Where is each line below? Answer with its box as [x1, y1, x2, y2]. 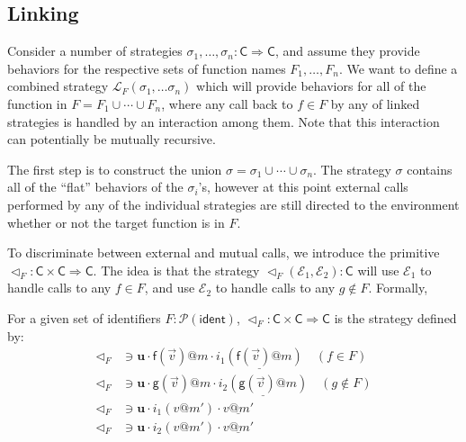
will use [357, 260, 399, 279]
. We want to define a [338, 59, 458, 77]
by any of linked [330, 94, 420, 113]
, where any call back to [161, 94, 293, 113]
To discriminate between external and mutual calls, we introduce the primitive [7, 243, 440, 262]
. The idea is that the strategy [93, 260, 260, 279]
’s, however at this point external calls [198, 177, 408, 196]
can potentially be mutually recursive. [7, 130, 216, 149]
